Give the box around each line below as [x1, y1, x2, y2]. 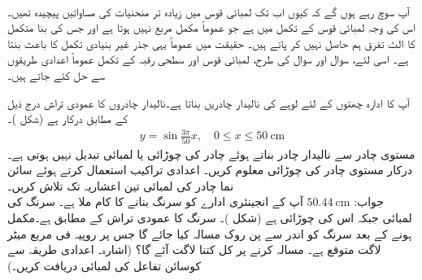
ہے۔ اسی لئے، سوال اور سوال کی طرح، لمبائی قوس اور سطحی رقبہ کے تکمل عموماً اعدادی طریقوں [7, 50, 409, 68]
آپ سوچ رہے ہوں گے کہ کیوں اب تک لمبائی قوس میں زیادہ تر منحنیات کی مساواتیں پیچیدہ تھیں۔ [7, 2, 410, 20]
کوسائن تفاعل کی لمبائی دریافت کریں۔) [7, 256, 202, 273]
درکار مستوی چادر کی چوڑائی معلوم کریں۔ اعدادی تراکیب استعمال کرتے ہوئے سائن [7, 161, 413, 178]
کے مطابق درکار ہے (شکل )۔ [7, 110, 128, 127]
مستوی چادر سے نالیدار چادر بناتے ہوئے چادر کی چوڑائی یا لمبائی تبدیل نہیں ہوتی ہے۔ [7, 145, 415, 162]
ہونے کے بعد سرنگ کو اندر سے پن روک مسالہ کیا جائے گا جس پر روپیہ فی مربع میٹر [7, 225, 412, 242]
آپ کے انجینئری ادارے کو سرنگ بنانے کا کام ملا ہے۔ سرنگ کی [7, 193, 303, 210]
